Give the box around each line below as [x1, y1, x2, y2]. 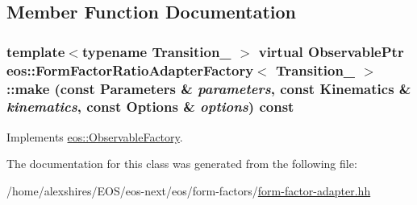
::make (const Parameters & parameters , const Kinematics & [6, 78, 411, 98]
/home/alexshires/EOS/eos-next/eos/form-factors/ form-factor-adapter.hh [6, 182, 371, 199]
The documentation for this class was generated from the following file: [6, 155, 357, 172]
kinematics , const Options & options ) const [6, 96, 294, 117]
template [6, 41, 65, 61]
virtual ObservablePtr [258, 41, 404, 61]
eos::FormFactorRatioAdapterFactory [6, 59, 254, 80]
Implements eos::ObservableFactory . [6, 128, 183, 145]
